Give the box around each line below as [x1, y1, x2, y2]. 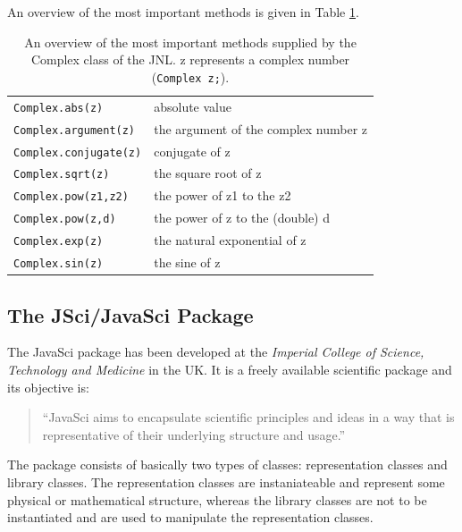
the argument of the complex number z [154, 119, 368, 138]
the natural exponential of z [154, 231, 307, 249]
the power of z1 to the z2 [154, 186, 291, 205]
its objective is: [7, 377, 89, 396]
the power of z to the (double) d [154, 208, 330, 227]
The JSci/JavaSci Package [7, 300, 254, 328]
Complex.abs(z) [13, 101, 104, 114]
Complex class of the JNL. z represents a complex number [30, 50, 350, 69]
